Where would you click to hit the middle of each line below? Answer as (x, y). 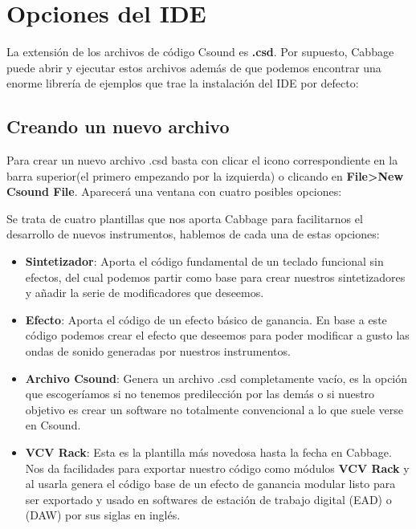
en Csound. (53, 425)
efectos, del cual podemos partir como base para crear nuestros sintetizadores (215, 277)
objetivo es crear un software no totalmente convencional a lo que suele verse (214, 409)
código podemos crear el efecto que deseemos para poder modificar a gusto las (217, 335)
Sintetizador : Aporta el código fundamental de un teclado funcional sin (204, 261)
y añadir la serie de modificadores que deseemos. (145, 293)
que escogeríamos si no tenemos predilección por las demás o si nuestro (200, 394)
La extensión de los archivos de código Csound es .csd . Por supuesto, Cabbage (200, 52)
